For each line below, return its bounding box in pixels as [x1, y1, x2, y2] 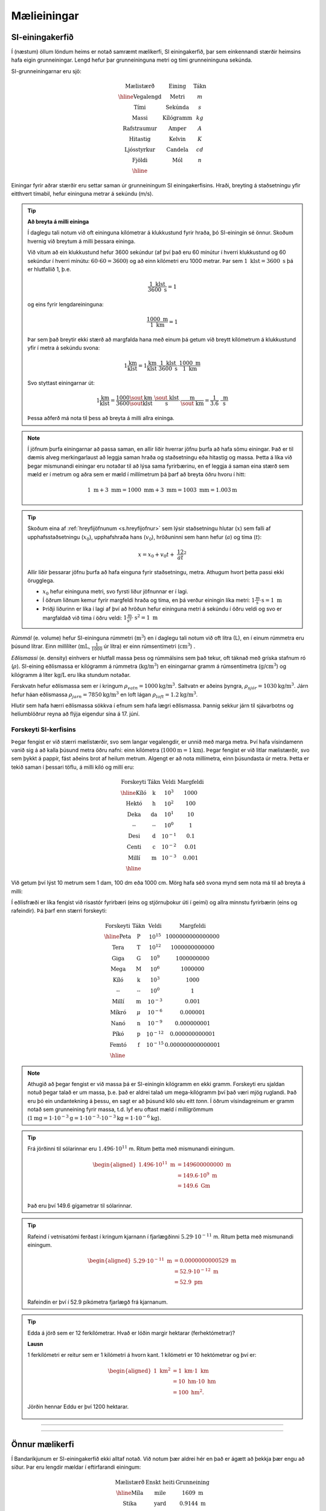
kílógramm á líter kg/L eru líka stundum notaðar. [11, 671, 131, 678]
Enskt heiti [145, 1478, 175, 1486]
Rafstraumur [123, 125, 157, 132]
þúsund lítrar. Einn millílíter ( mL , [11, 642, 91, 650]
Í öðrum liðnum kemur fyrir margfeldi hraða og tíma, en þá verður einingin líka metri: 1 [42, 596, 255, 604]
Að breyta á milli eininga [27, 218, 89, 225]
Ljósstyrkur [124, 146, 155, 154]
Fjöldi [132, 157, 148, 164]
